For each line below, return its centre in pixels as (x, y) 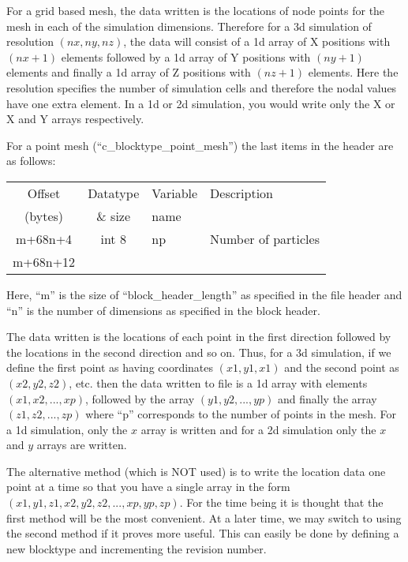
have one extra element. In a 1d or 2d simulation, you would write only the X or (201, 103)
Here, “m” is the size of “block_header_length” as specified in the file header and (204, 294)
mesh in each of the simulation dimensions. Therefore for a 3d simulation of (189, 26)
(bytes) (44, 215)
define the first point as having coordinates (110, 367)
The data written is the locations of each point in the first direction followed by (199, 337)
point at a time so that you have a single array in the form (148, 487)
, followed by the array (140, 398)
